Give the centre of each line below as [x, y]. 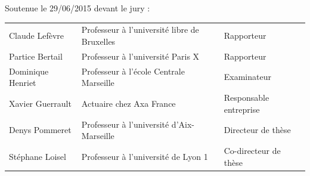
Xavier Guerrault [40, 103]
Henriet [23, 83]
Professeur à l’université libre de [140, 30]
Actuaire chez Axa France [128, 103]
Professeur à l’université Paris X [140, 56]
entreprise [242, 109]
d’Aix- [183, 124]
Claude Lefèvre [37, 35]
